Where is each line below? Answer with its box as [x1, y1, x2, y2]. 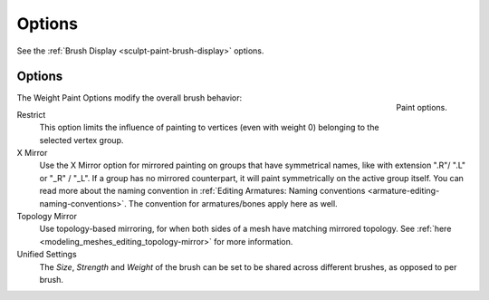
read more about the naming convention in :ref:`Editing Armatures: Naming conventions [39, 186, 366, 197]
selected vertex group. [39, 134, 124, 145]
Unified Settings [16, 249, 77, 260]
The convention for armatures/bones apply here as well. [128, 198, 339, 208]
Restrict [16, 109, 46, 120]
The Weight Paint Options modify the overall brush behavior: [16, 92, 243, 103]
